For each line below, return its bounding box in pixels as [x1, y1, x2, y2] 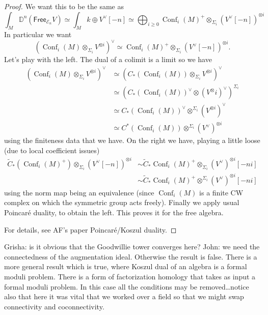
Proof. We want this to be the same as [4, 1, 124, 11]
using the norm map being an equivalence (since [4, 187, 154, 197]
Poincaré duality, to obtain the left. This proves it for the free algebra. [4, 207, 224, 218]
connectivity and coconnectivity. [4, 301, 104, 311]
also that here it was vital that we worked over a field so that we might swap [4, 291, 244, 302]
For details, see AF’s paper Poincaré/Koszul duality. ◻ [4, 224, 177, 235]
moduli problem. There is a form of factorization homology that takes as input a [4, 271, 256, 282]
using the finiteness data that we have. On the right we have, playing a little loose [4, 135, 260, 146]
